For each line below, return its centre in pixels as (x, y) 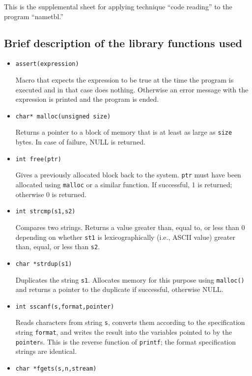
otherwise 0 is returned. (51, 194)
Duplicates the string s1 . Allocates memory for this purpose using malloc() (130, 279)
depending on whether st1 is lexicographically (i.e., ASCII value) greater (125, 237)
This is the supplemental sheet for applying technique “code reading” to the (118, 6)
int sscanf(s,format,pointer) (65, 306)
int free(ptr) (38, 159)
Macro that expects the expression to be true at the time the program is (125, 80)
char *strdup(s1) (44, 264)
